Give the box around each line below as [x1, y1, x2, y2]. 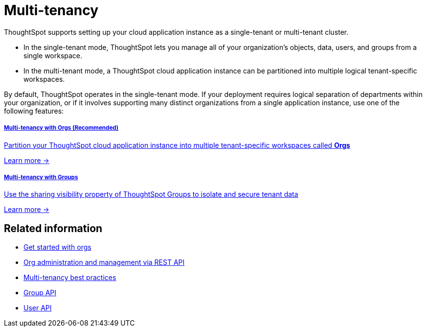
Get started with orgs [23, 243, 91, 252]
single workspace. [23, 51, 83, 60]
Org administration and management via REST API [23, 258, 185, 267]
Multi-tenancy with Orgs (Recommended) [4, 124, 119, 132]
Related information [4, 222, 103, 235]
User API [23, 304, 52, 312]
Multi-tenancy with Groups [4, 173, 78, 181]
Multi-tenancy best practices [23, 273, 116, 282]
